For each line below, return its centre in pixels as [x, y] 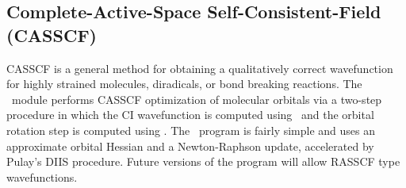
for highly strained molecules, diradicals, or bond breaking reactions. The [184, 84]
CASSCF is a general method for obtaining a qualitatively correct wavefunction [200, 68]
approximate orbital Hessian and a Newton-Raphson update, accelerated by [190, 146]
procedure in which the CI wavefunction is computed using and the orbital [190, 115]
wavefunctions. [42, 176]
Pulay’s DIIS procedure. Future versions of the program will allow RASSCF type [203, 161]
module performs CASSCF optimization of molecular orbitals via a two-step [197, 99]
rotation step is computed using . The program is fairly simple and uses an [191, 130]
